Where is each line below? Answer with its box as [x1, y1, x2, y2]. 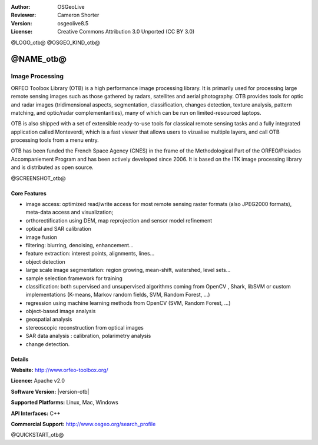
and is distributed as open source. [11, 164, 94, 171]
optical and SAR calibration [25, 225, 91, 233]
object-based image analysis [25, 308, 96, 315]
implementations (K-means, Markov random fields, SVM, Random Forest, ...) [25, 291, 210, 298]
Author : [11, 4, 31, 10]
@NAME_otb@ [11, 54, 67, 64]
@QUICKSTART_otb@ [11, 431, 64, 439]
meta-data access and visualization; [25, 209, 114, 216]
